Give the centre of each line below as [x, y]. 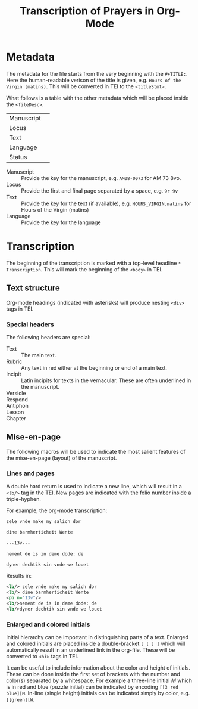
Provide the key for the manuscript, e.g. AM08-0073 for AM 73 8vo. [101, 178]
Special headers [30, 324]
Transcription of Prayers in [87, 11]
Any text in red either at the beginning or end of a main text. [94, 367]
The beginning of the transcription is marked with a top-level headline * [94, 263]
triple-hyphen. [24, 499]
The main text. [39, 355]
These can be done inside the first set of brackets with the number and [93, 674]
